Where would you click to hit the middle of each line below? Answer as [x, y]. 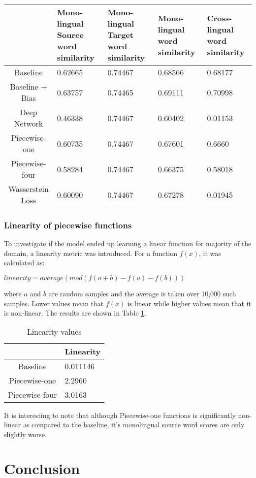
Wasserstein [28, 189]
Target [120, 35]
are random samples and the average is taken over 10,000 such [142, 293]
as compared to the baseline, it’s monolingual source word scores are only [134, 425]
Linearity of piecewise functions [68, 225]
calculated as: [24, 263]
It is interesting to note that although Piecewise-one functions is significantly [120, 415]
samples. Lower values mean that [54, 303]
